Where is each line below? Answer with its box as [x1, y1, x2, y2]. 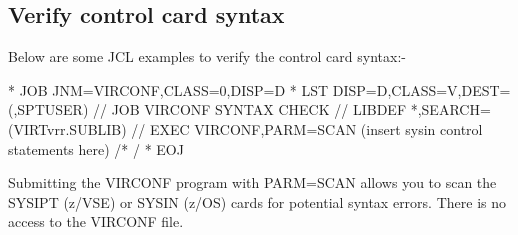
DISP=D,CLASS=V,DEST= [332, 79, 511, 100]
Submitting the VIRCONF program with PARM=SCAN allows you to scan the [8, 172, 497, 193]
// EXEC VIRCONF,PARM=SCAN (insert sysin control [131, 118, 483, 139]
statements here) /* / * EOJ [8, 138, 184, 159]
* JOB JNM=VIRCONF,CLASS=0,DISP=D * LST [8, 79, 329, 100]
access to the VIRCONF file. [8, 211, 184, 232]
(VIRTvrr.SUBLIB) [8, 118, 127, 139]
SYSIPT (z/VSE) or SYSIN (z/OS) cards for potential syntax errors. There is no [8, 191, 506, 212]
